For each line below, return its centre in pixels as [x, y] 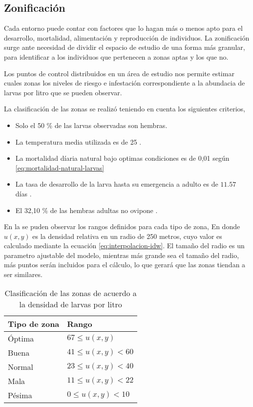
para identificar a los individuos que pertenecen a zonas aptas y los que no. [116, 56]
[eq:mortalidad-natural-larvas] [60, 167]
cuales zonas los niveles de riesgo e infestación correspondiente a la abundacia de [125, 83]
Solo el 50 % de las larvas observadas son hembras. [91, 125]
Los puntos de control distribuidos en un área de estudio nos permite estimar [119, 73]
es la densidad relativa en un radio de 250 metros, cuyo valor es [127, 236]
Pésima [20, 395]
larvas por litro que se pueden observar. [63, 92]
